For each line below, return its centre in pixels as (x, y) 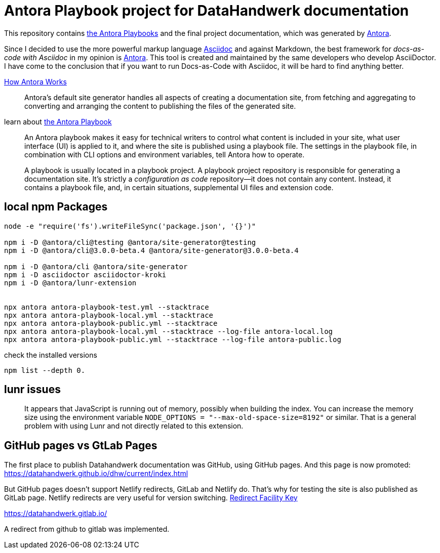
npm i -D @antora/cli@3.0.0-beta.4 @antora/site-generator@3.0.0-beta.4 (151, 250)
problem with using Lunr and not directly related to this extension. (134, 426)
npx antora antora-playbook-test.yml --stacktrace (107, 307)
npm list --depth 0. (45, 370)
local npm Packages (56, 207)
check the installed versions (51, 355)
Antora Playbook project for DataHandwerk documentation (207, 11)
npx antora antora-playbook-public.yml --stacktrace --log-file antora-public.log (173, 339)
